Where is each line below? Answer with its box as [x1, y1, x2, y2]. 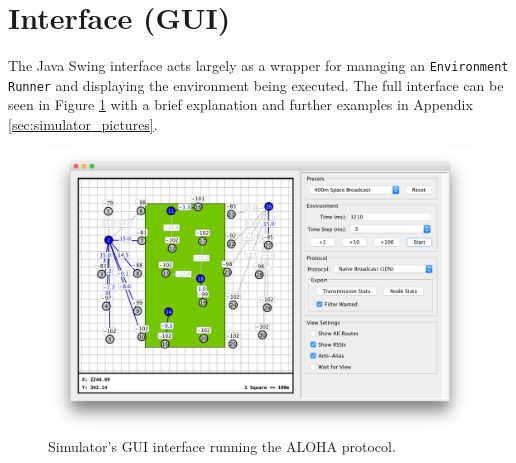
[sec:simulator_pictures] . [8, 114, 158, 135]
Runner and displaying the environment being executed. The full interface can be [8, 74, 504, 95]
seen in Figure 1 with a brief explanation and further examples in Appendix [8, 94, 473, 115]
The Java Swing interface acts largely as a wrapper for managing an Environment [8, 55, 509, 76]
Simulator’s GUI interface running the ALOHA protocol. [48, 436, 396, 457]
